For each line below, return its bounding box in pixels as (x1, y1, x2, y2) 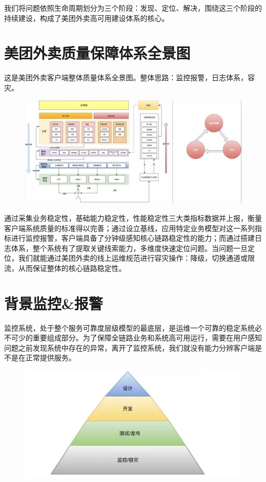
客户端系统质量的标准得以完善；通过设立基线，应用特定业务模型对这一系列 (4, 222, 255, 233)
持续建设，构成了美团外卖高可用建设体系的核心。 (4, 12, 169, 23)
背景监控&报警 (4, 292, 103, 313)
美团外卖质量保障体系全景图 (4, 42, 191, 63)
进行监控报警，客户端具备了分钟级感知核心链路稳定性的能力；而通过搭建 (11, 233, 255, 243)
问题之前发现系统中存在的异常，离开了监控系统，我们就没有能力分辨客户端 (4, 342, 255, 353)
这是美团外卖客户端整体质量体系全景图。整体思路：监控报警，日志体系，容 (4, 72, 255, 83)
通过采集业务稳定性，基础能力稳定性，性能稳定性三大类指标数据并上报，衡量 (4, 212, 262, 223)
